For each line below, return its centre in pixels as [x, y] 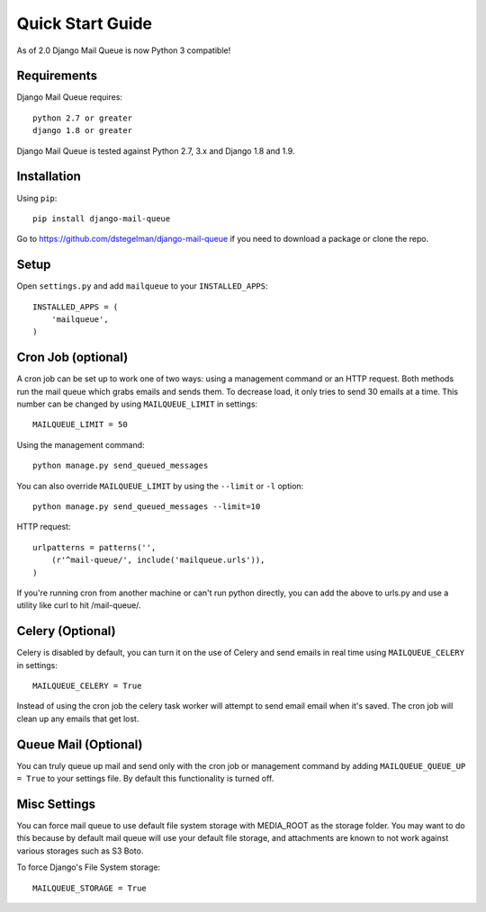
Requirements [57, 76]
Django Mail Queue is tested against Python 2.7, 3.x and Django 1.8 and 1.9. [156, 151]
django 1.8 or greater [83, 131]
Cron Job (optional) [72, 358]
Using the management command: [81, 444]
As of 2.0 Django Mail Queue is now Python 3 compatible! [124, 50]
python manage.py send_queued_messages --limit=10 [147, 507]
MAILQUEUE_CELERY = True [87, 686]
